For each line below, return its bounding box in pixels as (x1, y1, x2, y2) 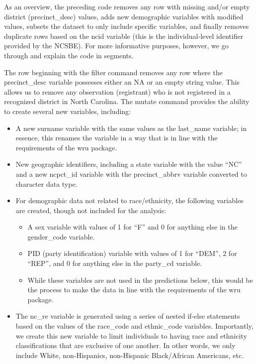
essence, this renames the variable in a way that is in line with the (15, 132, 218, 143)
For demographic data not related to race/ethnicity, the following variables (15, 195, 244, 206)
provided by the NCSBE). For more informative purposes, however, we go (4, 40, 229, 51)
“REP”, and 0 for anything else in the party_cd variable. (27, 258, 202, 268)
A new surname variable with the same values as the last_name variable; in (15, 122, 247, 133)
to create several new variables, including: (4, 106, 131, 116)
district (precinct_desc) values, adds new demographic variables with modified (4, 11, 244, 21)
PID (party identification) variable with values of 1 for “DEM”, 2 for (27, 248, 237, 258)
